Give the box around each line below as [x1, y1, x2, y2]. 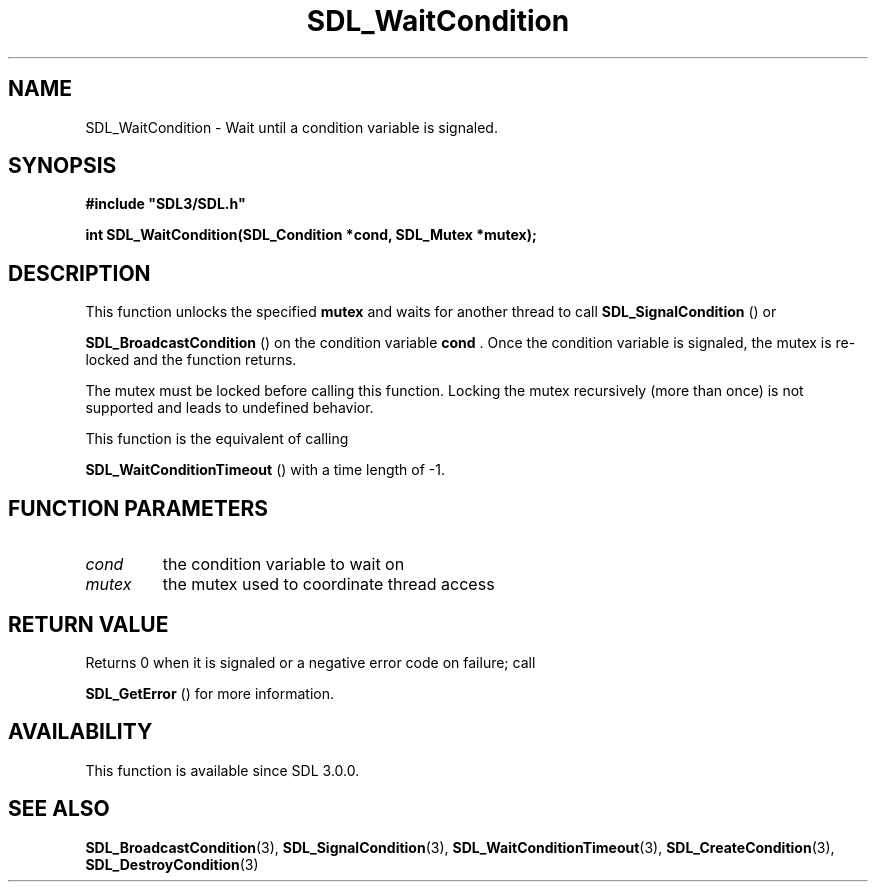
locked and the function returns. [85, 351, 297, 369]
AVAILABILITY [8, 719, 153, 745]
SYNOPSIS [8, 153, 117, 179]
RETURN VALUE [8, 611, 169, 637]
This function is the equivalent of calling [85, 430, 349, 448]
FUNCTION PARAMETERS [8, 495, 268, 521]
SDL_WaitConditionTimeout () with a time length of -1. [85, 461, 445, 479]
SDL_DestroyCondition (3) [85, 855, 259, 873]
